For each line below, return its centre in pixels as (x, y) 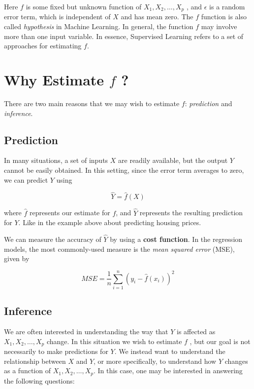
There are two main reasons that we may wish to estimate (92, 103)
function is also (224, 17)
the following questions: (39, 380)
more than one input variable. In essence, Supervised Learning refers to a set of (124, 36)
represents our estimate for (70, 213)
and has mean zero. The (157, 17)
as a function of (27, 370)
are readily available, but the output (173, 160)
